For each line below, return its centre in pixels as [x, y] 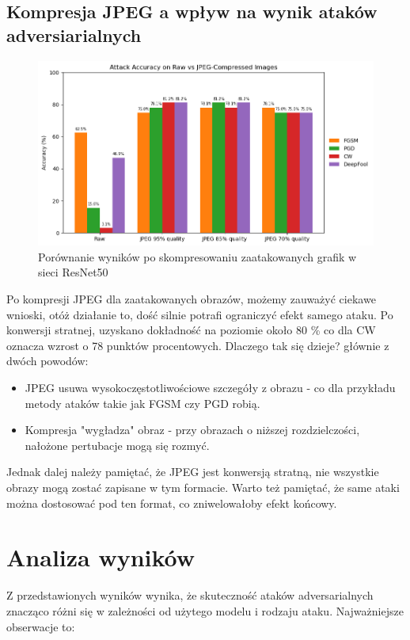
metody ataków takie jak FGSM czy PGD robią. [142, 403]
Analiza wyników [101, 557]
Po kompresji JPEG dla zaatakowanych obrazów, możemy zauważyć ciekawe [191, 299]
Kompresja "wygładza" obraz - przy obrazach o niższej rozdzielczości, [192, 430]
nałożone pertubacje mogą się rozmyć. [117, 445]
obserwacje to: [41, 626]
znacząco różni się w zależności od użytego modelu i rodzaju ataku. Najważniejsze [205, 610]
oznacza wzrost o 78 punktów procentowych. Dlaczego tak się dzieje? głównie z [198, 345]
